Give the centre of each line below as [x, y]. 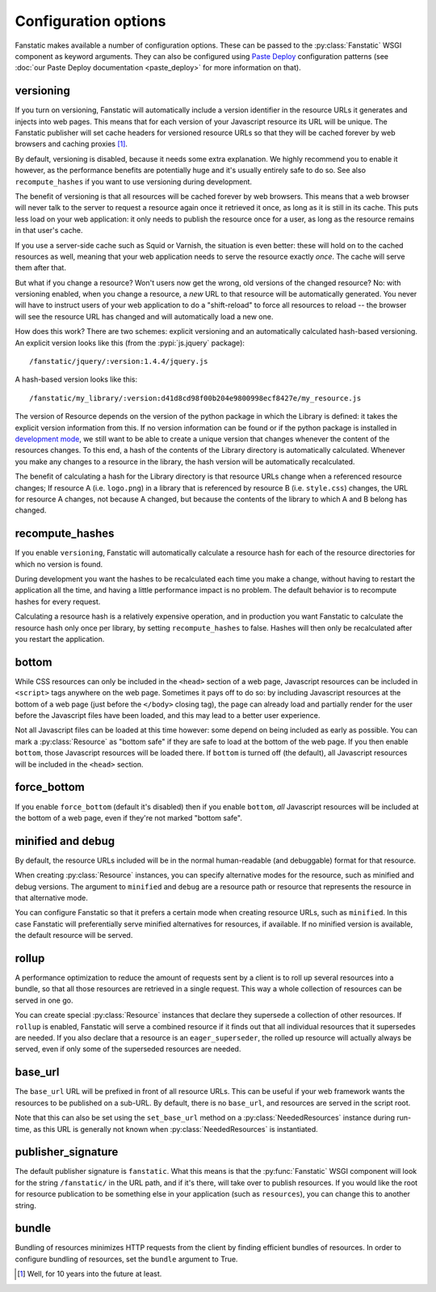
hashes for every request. [58, 602]
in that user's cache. [49, 230]
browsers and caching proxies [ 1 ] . [71, 144]
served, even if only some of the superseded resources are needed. [128, 1049]
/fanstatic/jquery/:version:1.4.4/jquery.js [119, 361]
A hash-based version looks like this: [76, 379]
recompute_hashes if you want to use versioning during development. [134, 181]
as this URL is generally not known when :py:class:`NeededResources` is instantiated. [176, 1129]
